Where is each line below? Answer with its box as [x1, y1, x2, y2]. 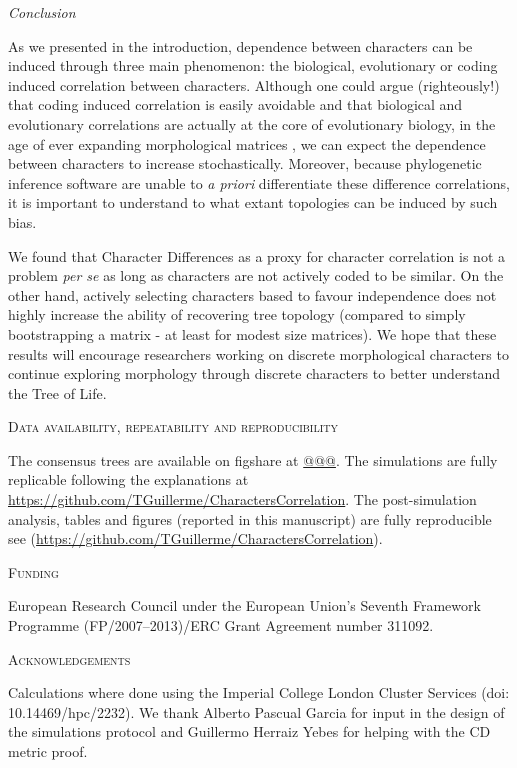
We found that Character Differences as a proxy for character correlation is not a [8, 245, 505, 266]
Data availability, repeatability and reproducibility [8, 416, 339, 437]
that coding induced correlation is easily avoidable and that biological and [8, 94, 463, 115]
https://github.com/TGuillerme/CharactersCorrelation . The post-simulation [8, 489, 477, 510]
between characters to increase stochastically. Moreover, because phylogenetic [8, 153, 482, 174]
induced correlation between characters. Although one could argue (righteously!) [8, 74, 500, 95]
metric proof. [8, 741, 88, 761]
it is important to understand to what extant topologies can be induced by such [8, 192, 498, 213]
